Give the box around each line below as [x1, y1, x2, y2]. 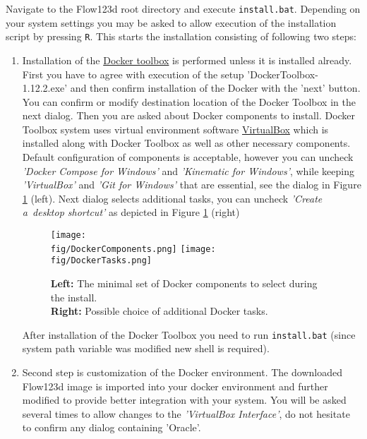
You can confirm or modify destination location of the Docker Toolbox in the [22, 94, 356, 109]
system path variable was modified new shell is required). [22, 341, 270, 356]
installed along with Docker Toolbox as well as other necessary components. [22, 136, 351, 150]
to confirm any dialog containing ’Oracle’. [22, 420, 201, 435]
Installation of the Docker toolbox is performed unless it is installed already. [22, 52, 352, 67]
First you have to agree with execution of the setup [22, 66, 244, 81]
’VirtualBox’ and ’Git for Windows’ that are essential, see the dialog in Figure [22, 177, 361, 192]
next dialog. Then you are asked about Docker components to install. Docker [22, 108, 356, 123]
